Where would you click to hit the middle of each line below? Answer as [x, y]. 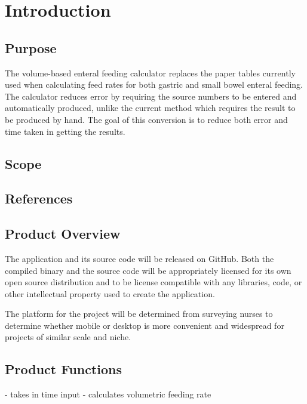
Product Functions [64, 369]
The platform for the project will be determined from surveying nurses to [139, 314]
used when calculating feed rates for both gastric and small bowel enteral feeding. [154, 84]
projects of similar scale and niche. [68, 337]
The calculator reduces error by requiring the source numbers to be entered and [151, 96]
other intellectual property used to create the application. [110, 293]
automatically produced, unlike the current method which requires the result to [150, 108]
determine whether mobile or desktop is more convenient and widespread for [145, 325]
